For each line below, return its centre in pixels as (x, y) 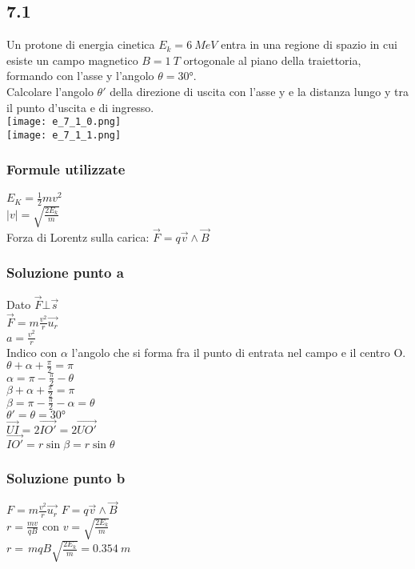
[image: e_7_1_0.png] (64, 122)
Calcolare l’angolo (50, 91)
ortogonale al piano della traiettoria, (272, 60)
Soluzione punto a (65, 272)
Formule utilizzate (66, 169)
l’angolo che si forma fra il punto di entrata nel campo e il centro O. (239, 353)
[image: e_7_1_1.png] (64, 135)
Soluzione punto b (66, 477)
